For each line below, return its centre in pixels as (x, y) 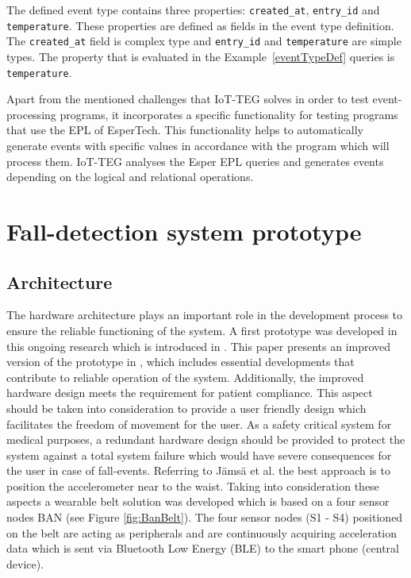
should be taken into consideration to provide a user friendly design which (186, 408)
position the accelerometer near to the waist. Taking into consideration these (193, 486)
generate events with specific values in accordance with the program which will (198, 145)
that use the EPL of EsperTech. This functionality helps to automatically (185, 130)
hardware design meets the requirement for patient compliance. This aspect (190, 393)
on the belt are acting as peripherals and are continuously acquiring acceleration (202, 532)
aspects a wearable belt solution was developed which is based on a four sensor (198, 501)
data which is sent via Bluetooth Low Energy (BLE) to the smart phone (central (203, 548)
